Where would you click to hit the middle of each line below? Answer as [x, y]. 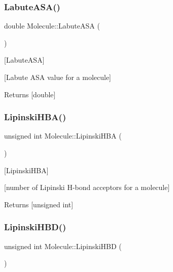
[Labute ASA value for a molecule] [58, 77]
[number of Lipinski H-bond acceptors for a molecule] [87, 187]
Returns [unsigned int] [39, 204]
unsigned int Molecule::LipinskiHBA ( [63, 136]
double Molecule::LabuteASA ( [52, 26]
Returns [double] [30, 94]
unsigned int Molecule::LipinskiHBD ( [63, 246]
